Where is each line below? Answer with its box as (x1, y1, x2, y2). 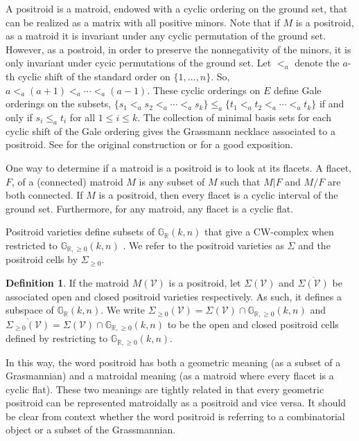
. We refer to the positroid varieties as (123, 237, 284, 252)
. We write (100, 303, 146, 317)
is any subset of (139, 174, 205, 188)
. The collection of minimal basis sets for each (137, 109, 332, 124)
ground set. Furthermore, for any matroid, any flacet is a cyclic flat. (6, 201, 294, 215)
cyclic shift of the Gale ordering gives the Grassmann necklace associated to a (6, 123, 335, 138)
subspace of (6, 303, 54, 317)
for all (69, 109, 96, 124)
